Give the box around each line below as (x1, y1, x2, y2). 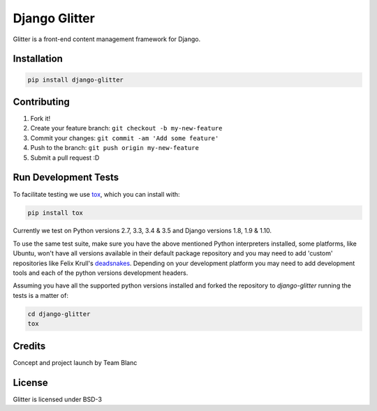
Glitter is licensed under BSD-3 (13, 395, 103, 403)
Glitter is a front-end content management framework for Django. (13, 35, 201, 43)
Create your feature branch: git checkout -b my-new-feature (30, 124, 223, 133)
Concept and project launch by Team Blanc (13, 358, 138, 366)
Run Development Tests (13, 172, 119, 184)
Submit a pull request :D (30, 154, 100, 162)
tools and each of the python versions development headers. (13, 269, 188, 277)
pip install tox (27, 209, 84, 216)
